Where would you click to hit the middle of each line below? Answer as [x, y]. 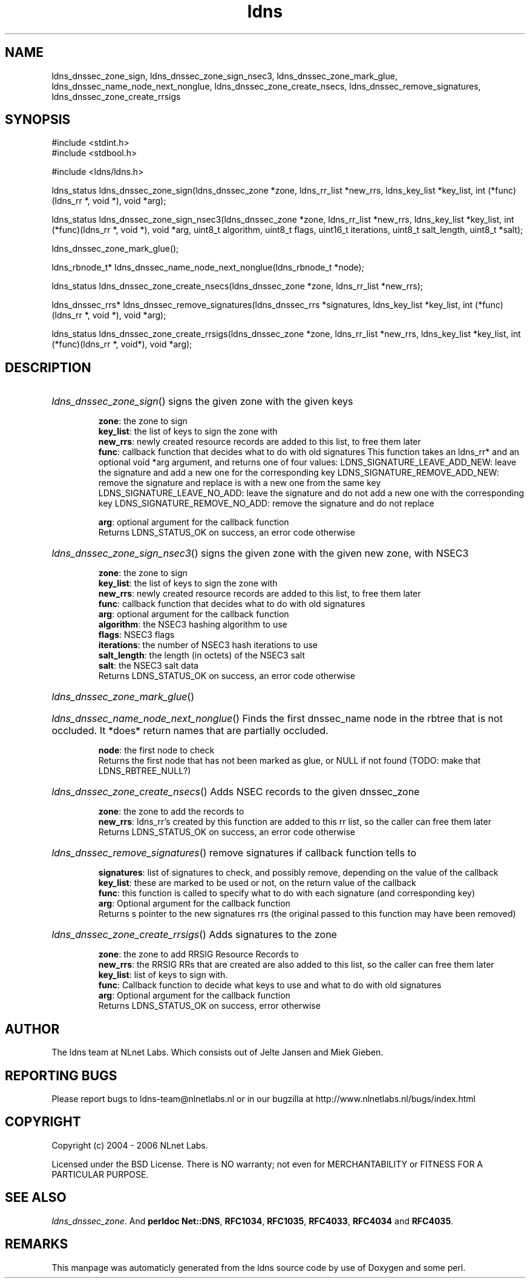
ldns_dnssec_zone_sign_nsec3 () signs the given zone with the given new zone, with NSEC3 [260, 553]
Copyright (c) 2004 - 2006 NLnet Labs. [130, 1145]
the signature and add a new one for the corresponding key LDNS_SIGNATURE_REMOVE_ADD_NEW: [299, 473]
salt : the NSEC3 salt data [148, 666]
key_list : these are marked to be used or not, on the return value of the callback [257, 883]
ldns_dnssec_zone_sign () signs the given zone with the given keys [202, 402]
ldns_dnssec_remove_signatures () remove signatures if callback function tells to [234, 853]
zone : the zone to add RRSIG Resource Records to [198, 954]
